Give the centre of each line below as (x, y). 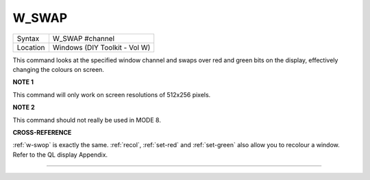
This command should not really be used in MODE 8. (87, 120)
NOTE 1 (23, 82)
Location (31, 47)
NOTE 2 (24, 107)
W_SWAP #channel (84, 38)
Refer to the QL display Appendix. (60, 155)
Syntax (28, 38)
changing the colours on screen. (58, 69)
